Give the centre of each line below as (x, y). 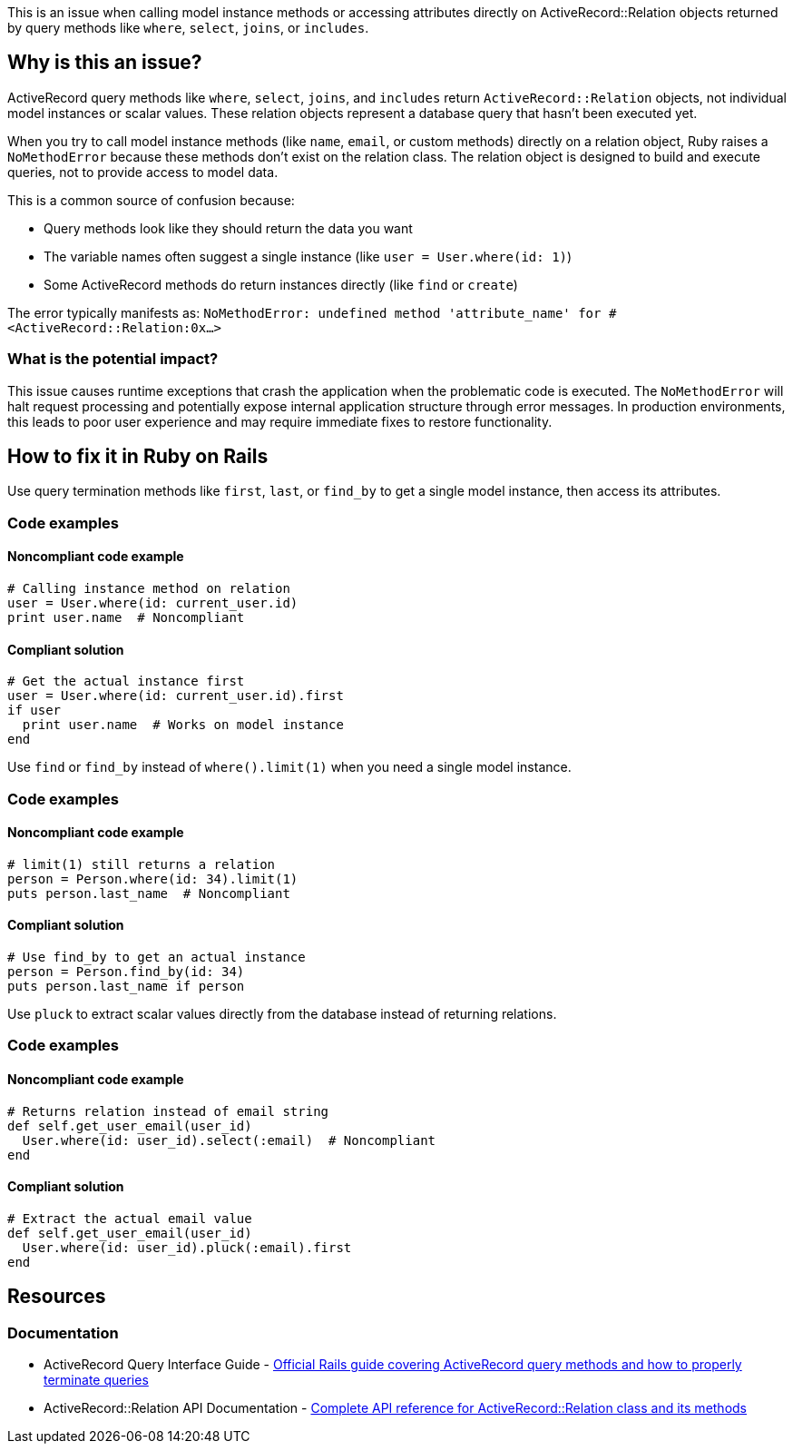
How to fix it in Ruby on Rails (138, 457)
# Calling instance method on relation (149, 589)
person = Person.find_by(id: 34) (126, 972)
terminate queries (96, 1380)
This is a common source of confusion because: (151, 200)
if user (34, 711)
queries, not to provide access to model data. (143, 172)
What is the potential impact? (113, 359)
